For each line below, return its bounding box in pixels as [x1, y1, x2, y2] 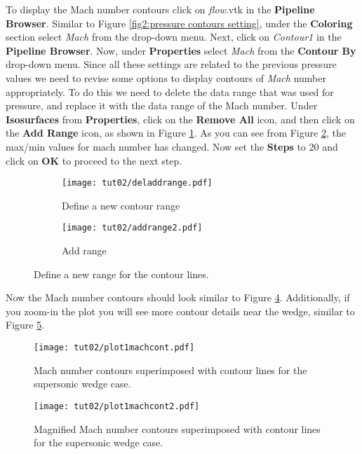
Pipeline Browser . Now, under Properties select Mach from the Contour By [6, 43, 356, 57]
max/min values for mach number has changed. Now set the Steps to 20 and [6, 139, 338, 153]
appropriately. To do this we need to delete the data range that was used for [6, 84, 334, 99]
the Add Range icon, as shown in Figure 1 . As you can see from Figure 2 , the [6, 125, 346, 140]
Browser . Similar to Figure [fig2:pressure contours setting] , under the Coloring [6, 15, 353, 30]
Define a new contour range [62, 198, 180, 212]
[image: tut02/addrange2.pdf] [62, 223, 203, 233]
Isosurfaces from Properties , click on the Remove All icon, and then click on [6, 111, 355, 126]
